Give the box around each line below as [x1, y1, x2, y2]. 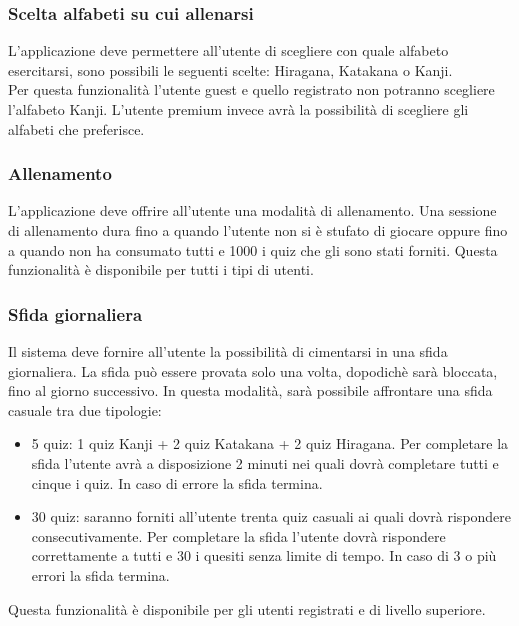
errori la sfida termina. [31, 564, 170, 585]
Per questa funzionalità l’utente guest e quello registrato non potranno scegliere [8, 79, 495, 100]
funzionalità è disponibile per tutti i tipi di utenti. [8, 259, 314, 280]
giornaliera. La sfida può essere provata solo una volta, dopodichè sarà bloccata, [8, 360, 498, 381]
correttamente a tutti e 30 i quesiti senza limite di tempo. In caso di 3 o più [31, 545, 497, 566]
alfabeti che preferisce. [8, 118, 145, 139]
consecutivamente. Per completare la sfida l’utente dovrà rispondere [31, 525, 446, 546]
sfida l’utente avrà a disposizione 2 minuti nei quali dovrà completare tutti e [31, 452, 499, 473]
